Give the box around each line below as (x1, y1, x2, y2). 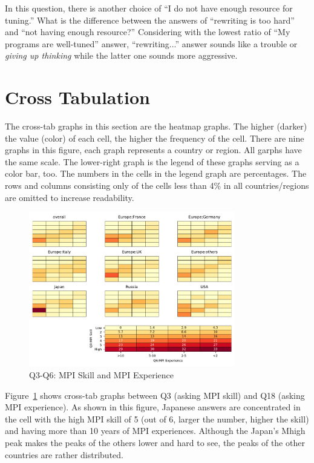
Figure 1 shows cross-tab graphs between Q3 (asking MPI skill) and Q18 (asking (5, 389, 305, 401)
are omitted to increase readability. (5, 191, 134, 203)
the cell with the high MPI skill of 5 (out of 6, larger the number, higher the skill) (5, 412, 309, 425)
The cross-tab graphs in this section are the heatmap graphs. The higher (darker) (5, 120, 307, 133)
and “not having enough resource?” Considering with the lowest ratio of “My (5, 25, 290, 38)
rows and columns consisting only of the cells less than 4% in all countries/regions (5, 179, 309, 192)
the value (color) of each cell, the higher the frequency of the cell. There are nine (5, 131, 304, 144)
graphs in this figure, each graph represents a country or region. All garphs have (5, 143, 302, 156)
